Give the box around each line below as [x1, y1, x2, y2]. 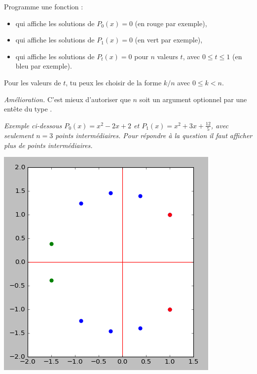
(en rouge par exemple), [135, 18, 207, 28]
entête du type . [4, 104, 52, 114]
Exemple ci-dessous [4, 120, 62, 130]
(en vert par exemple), [135, 35, 203, 45]
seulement [4, 130, 34, 141]
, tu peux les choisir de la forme [66, 77, 162, 87]
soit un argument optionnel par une [139, 94, 247, 104]
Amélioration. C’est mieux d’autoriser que [4, 94, 131, 104]
